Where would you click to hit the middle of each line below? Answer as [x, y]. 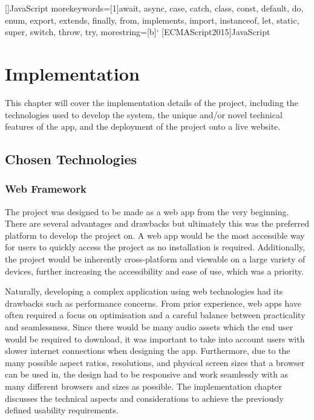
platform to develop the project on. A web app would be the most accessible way [155, 235]
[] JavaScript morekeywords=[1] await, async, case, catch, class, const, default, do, [154, 8]
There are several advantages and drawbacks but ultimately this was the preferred [157, 223]
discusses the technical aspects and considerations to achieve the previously [144, 398]
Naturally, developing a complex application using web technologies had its [144, 291]
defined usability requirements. [62, 410]
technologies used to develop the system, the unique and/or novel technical [144, 114]
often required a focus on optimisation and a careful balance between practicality [155, 315]
